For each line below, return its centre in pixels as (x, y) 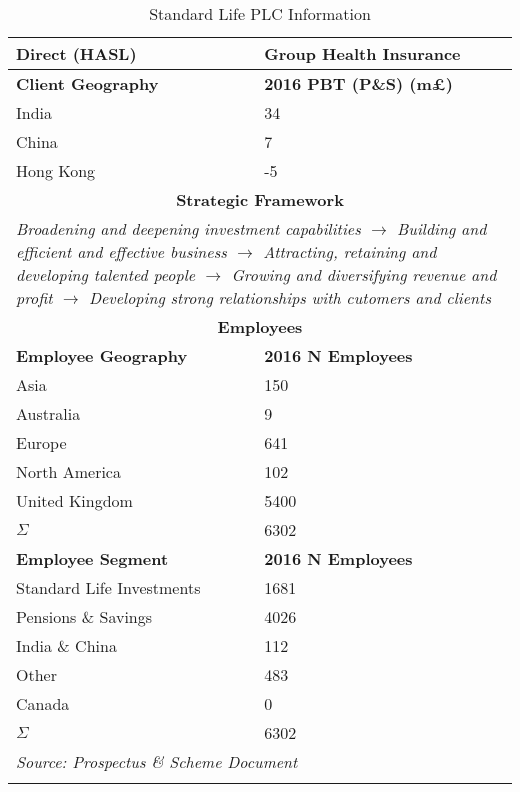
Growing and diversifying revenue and (364, 274)
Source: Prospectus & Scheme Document (157, 761)
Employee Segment (92, 558)
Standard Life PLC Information (260, 13)
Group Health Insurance (362, 53)
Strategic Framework (260, 199)
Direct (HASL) (76, 53)
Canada (43, 703)
